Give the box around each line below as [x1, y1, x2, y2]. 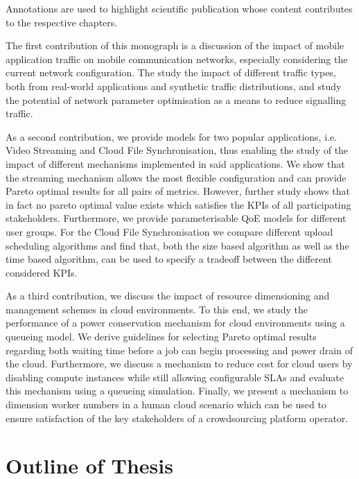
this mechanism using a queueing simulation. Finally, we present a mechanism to [6, 383, 349, 398]
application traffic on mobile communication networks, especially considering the [6, 51, 348, 66]
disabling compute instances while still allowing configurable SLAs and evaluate [6, 369, 344, 384]
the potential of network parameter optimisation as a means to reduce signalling [6, 92, 347, 107]
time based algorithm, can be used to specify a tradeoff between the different [6, 252, 332, 266]
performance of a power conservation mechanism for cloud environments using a [6, 315, 345, 330]
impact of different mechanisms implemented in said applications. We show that [6, 156, 345, 171]
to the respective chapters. [6, 15, 118, 29]
